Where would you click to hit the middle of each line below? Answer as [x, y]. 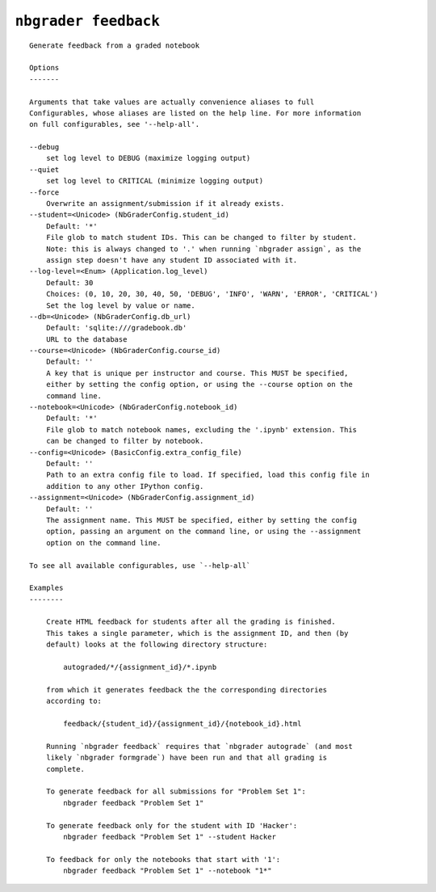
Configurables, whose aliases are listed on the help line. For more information [195, 113]
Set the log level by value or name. [120, 305]
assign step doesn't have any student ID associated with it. [172, 260]
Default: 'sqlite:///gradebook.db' [116, 328]
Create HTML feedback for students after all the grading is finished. [191, 622]
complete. [65, 769]
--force [44, 192]
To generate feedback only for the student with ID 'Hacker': [172, 825]
